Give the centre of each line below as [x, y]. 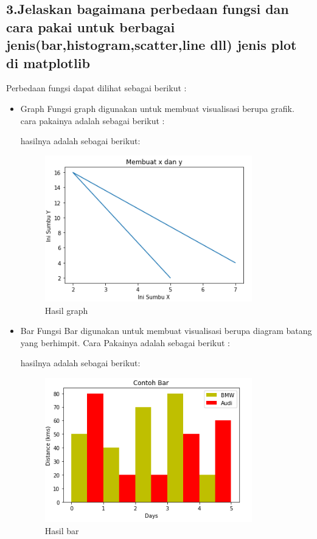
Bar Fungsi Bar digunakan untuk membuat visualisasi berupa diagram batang [166, 331]
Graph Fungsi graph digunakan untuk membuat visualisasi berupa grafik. [157, 108]
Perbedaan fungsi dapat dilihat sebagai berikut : [96, 88]
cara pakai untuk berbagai [91, 26]
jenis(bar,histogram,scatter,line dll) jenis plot [152, 45]
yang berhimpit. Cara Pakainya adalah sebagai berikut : [125, 342]
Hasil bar [62, 530]
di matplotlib [48, 62]
